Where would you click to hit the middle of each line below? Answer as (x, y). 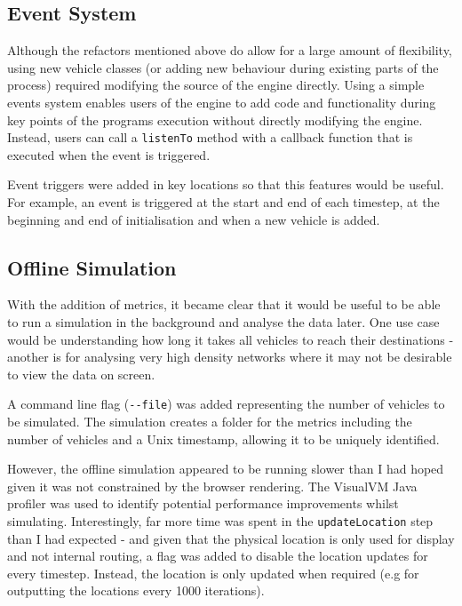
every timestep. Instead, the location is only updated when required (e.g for (213, 573)
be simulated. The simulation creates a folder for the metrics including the (210, 422)
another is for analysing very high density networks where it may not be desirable (230, 357)
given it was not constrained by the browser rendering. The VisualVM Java (212, 486)
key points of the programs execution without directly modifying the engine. (215, 120)
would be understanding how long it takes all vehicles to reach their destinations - (231, 339)
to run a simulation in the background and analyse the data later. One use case (223, 322)
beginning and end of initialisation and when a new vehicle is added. (194, 219)
